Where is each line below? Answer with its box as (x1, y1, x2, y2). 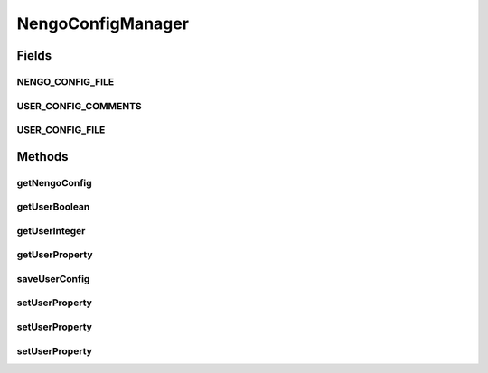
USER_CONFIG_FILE (16, 124, 106, 136)
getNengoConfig (16, 176, 92, 189)
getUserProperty (16, 248, 94, 261)
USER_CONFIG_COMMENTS (16, 99, 142, 112)
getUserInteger (16, 224, 86, 237)
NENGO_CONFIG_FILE (16, 75, 115, 88)
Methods (16, 149, 69, 164)
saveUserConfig (16, 272, 90, 284)
